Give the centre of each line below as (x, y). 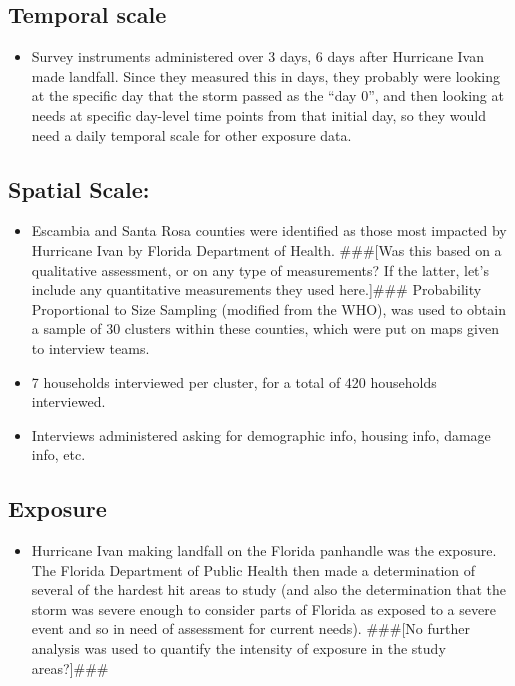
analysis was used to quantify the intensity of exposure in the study (238, 648)
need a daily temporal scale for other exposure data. (191, 134)
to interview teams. (90, 347)
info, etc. (58, 454)
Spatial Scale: (79, 188)
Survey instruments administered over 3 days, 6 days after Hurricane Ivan (257, 56)
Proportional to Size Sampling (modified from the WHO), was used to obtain (268, 308)
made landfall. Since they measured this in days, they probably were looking (266, 75)
